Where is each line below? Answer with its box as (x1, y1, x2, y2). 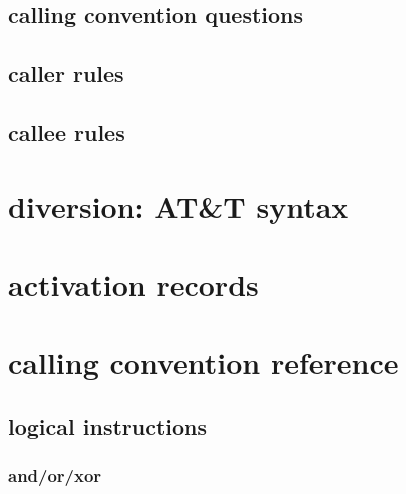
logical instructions (8, 410, 208, 441)
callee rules (8, 116, 125, 147)
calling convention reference (8, 342, 399, 383)
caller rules (8, 58, 124, 89)
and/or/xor (8, 463, 102, 488)
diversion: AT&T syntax (8, 185, 349, 226)
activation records (8, 263, 259, 304)
